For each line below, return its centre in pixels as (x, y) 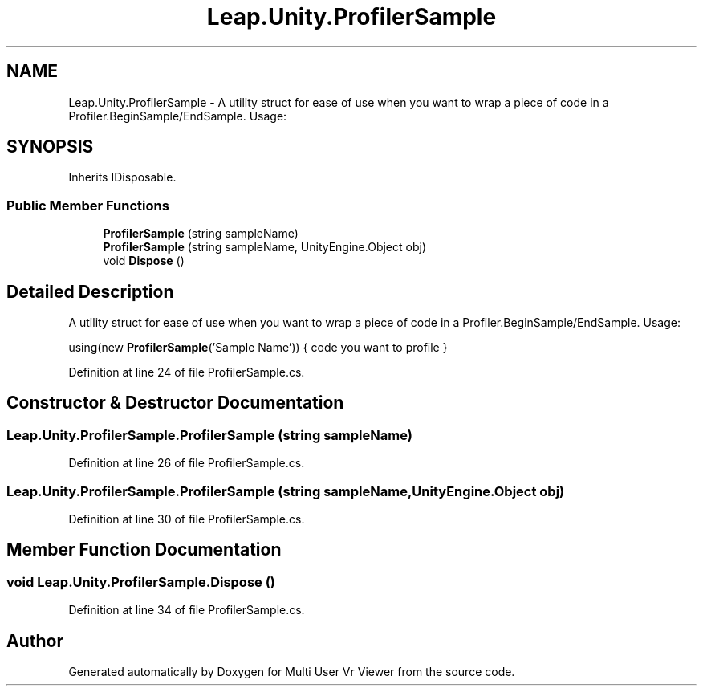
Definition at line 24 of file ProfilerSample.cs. (187, 372)
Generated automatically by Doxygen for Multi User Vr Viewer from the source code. (292, 672)
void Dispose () (144, 261)
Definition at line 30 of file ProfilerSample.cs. (187, 519)
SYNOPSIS (50, 147)
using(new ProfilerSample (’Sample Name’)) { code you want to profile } (258, 348)
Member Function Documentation (144, 550)
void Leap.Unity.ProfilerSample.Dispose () (141, 582)
